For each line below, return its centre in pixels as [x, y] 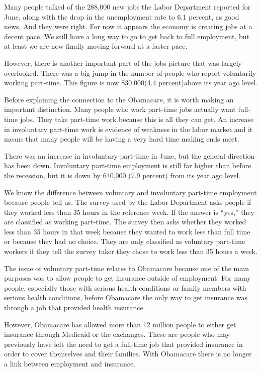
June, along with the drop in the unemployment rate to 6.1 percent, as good [122, 16]
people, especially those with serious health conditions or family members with [125, 287]
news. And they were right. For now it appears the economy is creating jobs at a [128, 26]
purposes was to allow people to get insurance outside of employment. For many [127, 278]
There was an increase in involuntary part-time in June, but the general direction [129, 155]
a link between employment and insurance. [70, 363]
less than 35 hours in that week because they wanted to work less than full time [127, 231]
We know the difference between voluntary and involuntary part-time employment [130, 192]
